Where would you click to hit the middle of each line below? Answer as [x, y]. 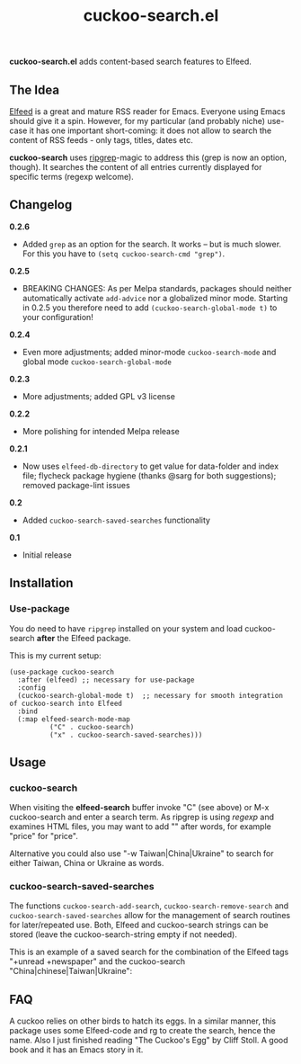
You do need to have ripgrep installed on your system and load [126, 628]
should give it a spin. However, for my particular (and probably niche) [137, 121]
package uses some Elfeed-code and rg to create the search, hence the [142, 1031]
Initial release [47, 555]
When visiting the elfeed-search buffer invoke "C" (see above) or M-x [139, 808]
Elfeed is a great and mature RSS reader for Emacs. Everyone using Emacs [147, 112]
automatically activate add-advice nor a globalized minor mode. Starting [155, 298]
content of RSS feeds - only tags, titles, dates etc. [101, 140]
